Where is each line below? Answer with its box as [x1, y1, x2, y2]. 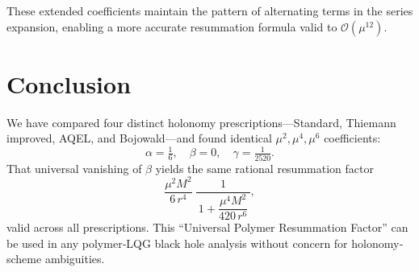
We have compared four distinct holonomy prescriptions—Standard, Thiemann [6, 113, 396, 130]
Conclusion [6, 67, 132, 100]
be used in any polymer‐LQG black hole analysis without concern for [6, 234, 348, 251]
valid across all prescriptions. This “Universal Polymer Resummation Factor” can [6, 219, 409, 236]
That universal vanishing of [6, 159, 142, 176]
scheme [6, 250, 42, 267]
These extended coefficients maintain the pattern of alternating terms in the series [6, 2, 413, 19]
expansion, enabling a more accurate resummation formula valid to [6, 18, 337, 35]
